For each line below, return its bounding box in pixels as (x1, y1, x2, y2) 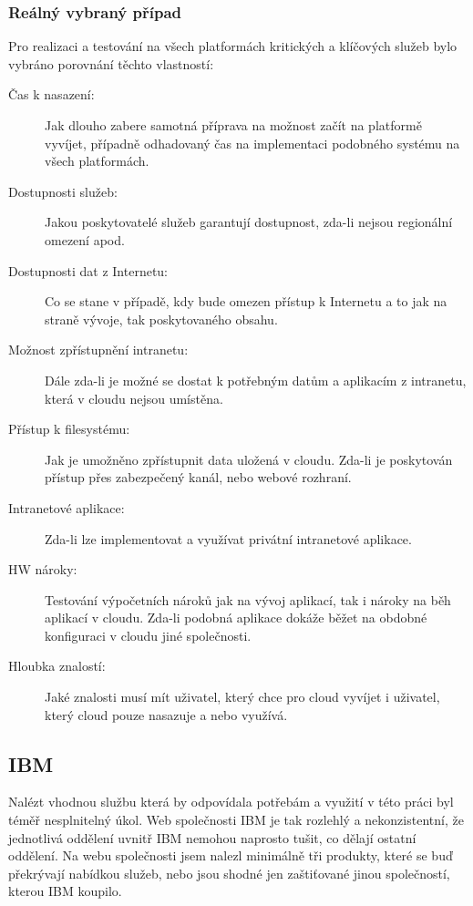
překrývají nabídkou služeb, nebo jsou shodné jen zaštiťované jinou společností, (8, 863, 450, 882)
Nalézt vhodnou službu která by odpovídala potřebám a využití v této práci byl (8, 792, 454, 811)
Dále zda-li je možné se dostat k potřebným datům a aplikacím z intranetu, (45, 370, 467, 389)
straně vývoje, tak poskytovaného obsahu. (45, 309, 278, 328)
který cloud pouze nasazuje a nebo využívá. (45, 705, 288, 724)
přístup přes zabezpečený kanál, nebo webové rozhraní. (45, 468, 352, 487)
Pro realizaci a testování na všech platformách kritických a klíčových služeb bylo (8, 36, 458, 56)
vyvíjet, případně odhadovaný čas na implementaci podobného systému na (45, 133, 460, 152)
